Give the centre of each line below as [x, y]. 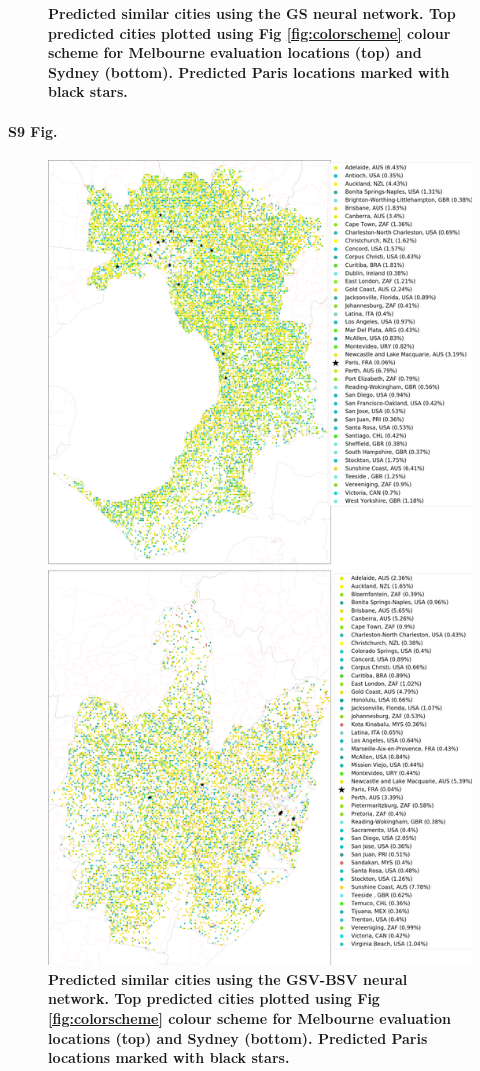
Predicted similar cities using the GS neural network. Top [252, 13]
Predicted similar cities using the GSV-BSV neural [228, 978]
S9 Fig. [33, 130]
